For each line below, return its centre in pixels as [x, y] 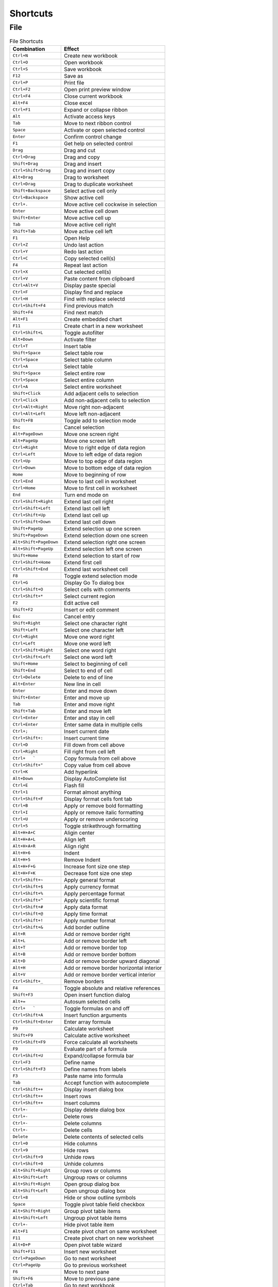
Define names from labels [95, 1069]
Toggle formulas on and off [97, 1008]
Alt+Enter [24, 684]
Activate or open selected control [105, 130]
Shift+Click [27, 394]
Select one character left [94, 630]
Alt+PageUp [25, 441]
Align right [77, 846]
